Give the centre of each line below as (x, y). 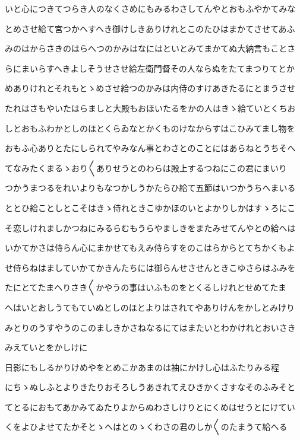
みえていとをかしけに (46, 347)
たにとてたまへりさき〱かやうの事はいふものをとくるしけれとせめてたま (146, 287)
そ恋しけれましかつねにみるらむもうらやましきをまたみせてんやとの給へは (150, 227)
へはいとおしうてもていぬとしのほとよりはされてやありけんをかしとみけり (150, 307)
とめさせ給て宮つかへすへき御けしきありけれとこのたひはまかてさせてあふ (150, 28)
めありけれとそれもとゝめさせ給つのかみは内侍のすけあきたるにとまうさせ (150, 88)
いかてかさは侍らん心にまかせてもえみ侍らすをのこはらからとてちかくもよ (150, 248)
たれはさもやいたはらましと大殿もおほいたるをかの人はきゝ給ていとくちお (150, 108)
